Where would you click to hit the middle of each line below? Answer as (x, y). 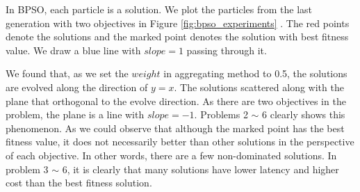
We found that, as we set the (67, 73)
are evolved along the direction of (77, 87)
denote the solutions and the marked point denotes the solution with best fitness (177, 37)
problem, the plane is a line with (75, 114)
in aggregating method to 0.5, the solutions (255, 73)
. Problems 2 (221, 114)
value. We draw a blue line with (73, 50)
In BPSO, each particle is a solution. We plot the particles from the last (159, 9)
